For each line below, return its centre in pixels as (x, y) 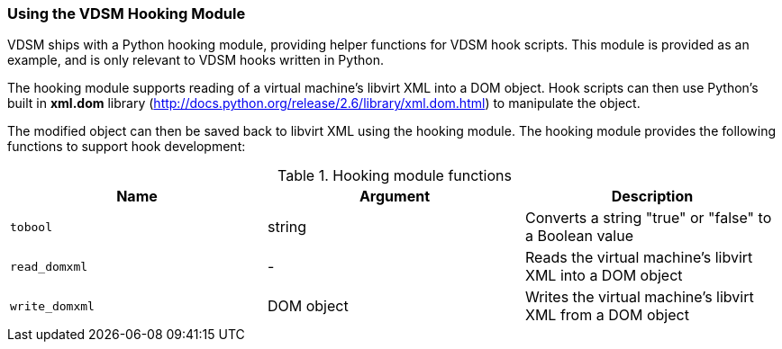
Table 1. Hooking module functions (395, 176)
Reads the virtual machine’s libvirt (639, 258)
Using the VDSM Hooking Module (127, 13)
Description (652, 197)
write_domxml (52, 306)
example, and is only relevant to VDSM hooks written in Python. (195, 60)
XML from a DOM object (607, 315)
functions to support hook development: (127, 147)
